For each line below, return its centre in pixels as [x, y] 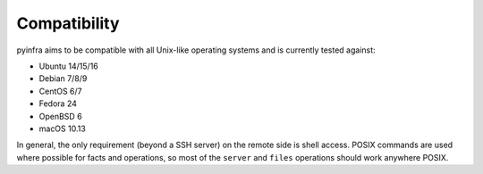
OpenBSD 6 [60, 116]
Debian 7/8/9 [63, 79]
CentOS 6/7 [60, 91]
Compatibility [68, 23]
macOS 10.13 [63, 128]
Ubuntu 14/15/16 [68, 66]
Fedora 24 [58, 104]
